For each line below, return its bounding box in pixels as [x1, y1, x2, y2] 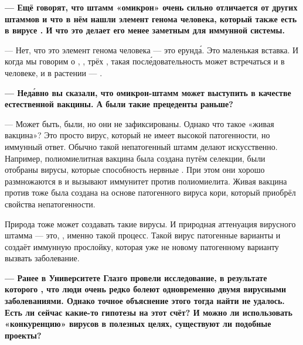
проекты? [5, 329, 42, 341]
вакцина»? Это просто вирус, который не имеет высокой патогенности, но [5, 129, 270, 141]
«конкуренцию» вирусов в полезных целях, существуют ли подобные [5, 317, 271, 330]
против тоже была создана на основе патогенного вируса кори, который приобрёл [5, 186, 296, 199]
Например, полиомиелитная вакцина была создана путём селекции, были [5, 152, 265, 164]
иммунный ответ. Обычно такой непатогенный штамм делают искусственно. [5, 140, 278, 152]
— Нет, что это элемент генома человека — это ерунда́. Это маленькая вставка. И [5, 43, 299, 56]
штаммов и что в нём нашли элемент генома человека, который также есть [5, 12, 297, 25]
